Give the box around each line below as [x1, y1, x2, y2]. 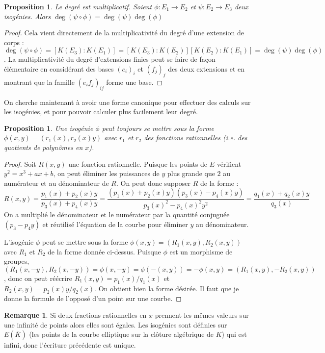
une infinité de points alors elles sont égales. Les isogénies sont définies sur [4, 319, 227, 329]
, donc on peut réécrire [4, 273, 72, 283]
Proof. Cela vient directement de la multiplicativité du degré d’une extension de [4, 27, 244, 38]
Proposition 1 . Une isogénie [4, 123, 93, 133]
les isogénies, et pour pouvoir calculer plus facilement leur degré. [4, 106, 198, 117]
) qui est [221, 329, 247, 339]
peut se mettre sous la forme [42, 237, 128, 247]
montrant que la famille [4, 76, 75, 87]
